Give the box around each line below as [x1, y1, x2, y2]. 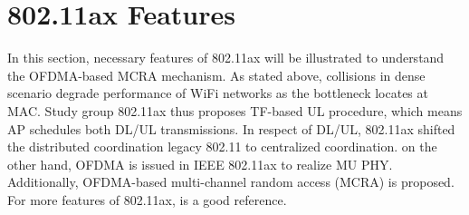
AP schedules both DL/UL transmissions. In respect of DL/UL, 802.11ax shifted [7, 119, 455, 138]
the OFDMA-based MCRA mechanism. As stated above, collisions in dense [7, 65, 426, 84]
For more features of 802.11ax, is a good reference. [7, 190, 287, 209]
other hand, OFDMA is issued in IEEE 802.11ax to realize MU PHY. [7, 154, 393, 173]
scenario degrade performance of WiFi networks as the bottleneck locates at [7, 83, 428, 103]
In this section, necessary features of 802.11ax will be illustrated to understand [7, 48, 445, 67]
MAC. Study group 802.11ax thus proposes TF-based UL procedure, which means [7, 101, 463, 120]
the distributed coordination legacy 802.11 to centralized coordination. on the [7, 137, 437, 156]
